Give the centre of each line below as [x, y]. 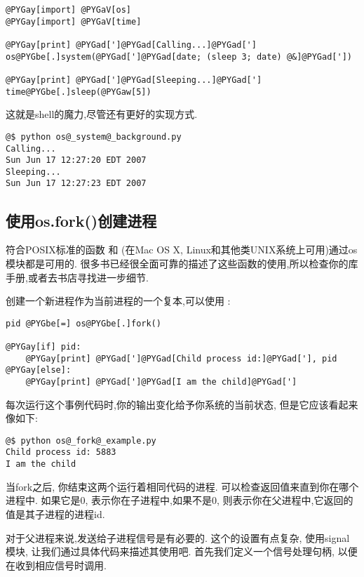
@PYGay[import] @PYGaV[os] [68, 10]
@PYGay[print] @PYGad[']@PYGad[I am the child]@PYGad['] [161, 382]
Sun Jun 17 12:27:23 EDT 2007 [76, 184]
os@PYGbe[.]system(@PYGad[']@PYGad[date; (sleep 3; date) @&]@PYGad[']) [179, 57]
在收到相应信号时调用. [56, 565]
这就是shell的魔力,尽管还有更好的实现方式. [102, 114]
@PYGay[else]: [39, 370]
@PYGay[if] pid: [43, 347]
